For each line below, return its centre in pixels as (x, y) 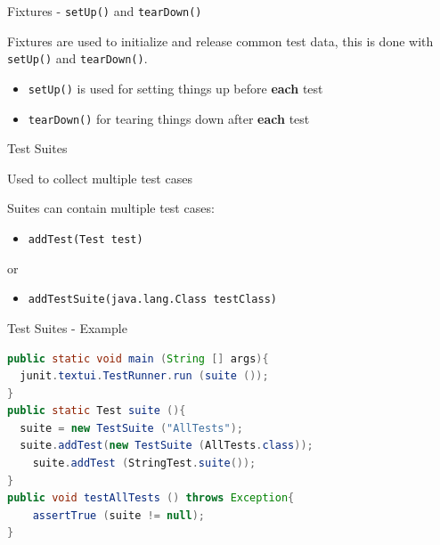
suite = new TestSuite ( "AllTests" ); (131, 428)
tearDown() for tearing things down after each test (169, 118)
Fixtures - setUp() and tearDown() (105, 11)
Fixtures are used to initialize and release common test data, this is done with (220, 41)
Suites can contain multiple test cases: (111, 208)
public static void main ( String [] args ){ (138, 358)
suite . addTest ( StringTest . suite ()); (144, 464)
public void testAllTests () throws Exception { (151, 498)
